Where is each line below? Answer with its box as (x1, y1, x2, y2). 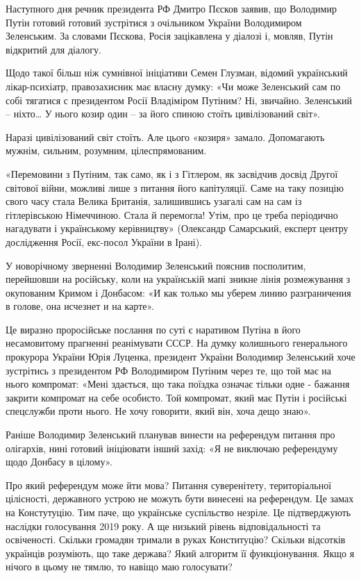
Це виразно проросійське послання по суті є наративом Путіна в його (6, 322, 301, 336)
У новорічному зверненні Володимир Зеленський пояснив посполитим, (6, 258, 306, 272)
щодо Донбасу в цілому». (6, 454, 112, 469)
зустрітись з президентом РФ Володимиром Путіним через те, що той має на (6, 363, 332, 377)
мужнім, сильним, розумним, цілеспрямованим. (6, 143, 207, 158)
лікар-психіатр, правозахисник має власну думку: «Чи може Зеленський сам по (6, 79, 341, 93)
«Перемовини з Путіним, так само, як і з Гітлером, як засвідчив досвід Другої (6, 166, 338, 181)
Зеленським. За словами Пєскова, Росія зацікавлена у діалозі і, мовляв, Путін (6, 28, 333, 43)
